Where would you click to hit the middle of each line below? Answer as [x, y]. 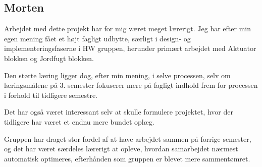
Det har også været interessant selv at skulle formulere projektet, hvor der [119, 112]
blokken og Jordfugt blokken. [49, 58]
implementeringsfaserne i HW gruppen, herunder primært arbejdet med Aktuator [130, 48]
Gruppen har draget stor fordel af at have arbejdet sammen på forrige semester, [128, 138]
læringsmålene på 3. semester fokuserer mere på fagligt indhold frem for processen [131, 85]
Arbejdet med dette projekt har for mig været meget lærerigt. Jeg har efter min [127, 29]
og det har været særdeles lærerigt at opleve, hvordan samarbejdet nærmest [121, 149]
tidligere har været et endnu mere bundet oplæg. [79, 121]
